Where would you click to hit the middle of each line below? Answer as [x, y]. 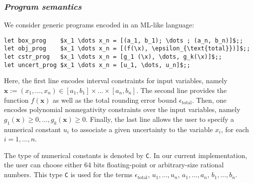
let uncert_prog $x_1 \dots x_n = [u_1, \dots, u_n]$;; [97, 65]
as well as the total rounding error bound [115, 100]
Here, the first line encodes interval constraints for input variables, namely [116, 80]
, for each [235, 129]
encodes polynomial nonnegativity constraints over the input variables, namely [122, 109]
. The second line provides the [182, 90]
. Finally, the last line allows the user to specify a [160, 119]
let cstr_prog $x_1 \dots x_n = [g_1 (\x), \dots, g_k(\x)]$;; [113, 57]
